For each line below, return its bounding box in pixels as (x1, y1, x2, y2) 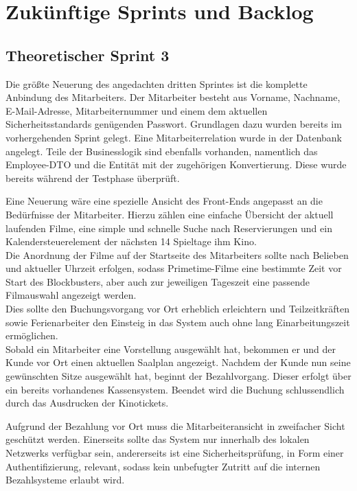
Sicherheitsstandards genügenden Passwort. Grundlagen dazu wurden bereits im (5, 117, 342, 131)
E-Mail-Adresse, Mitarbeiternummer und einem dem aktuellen (5, 103, 268, 117)
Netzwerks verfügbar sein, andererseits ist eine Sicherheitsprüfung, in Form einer (5, 446, 344, 460)
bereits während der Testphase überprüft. (5, 170, 180, 185)
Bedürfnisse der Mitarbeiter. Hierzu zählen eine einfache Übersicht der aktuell (5, 207, 334, 221)
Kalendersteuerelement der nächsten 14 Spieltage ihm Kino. (5, 234, 257, 249)
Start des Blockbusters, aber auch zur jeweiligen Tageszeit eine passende (5, 274, 310, 288)
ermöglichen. (5, 328, 58, 343)
